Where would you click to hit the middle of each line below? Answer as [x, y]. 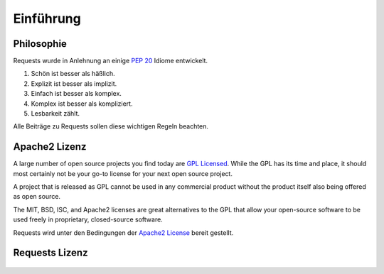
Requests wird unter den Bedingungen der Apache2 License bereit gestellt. [123, 232]
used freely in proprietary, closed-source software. [88, 219]
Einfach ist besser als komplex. [76, 94]
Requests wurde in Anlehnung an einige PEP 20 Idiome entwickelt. [111, 61]
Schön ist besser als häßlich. [73, 74]
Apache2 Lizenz [50, 147]
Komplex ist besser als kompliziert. [82, 104]
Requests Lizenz [50, 253]
